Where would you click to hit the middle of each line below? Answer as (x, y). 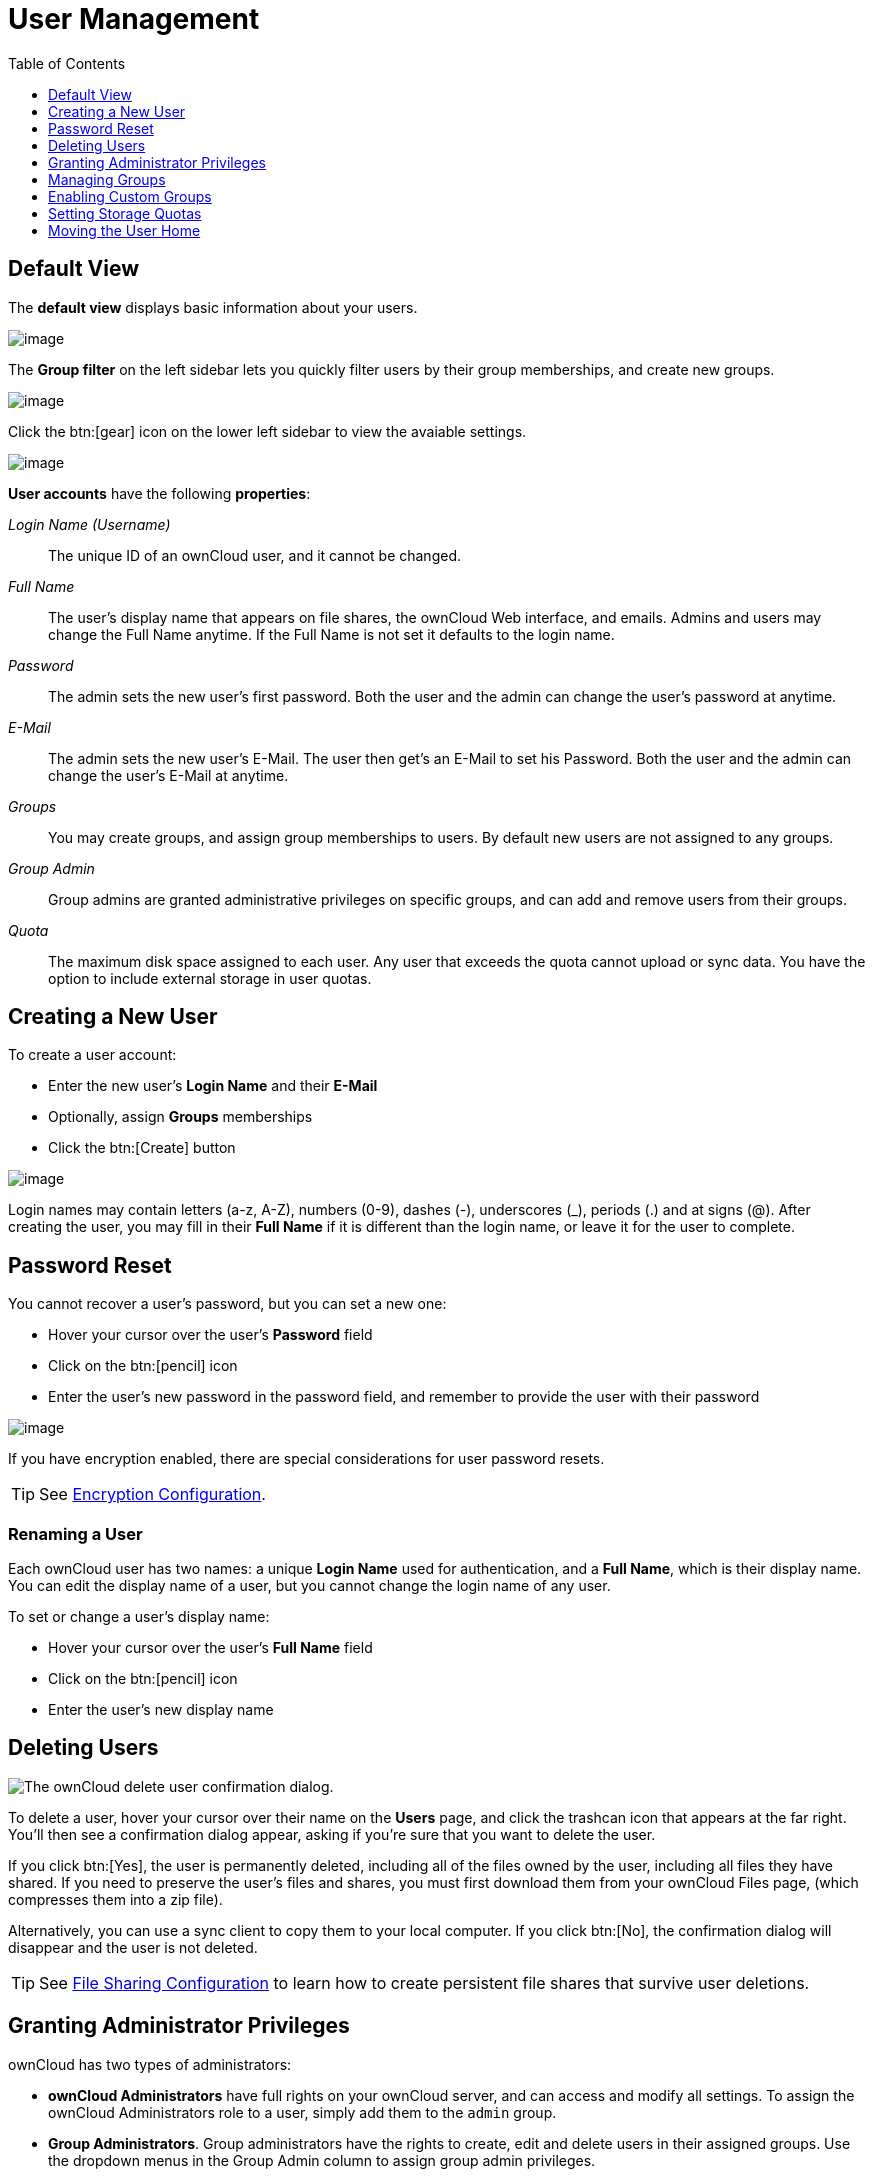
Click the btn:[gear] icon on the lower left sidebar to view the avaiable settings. (267, 431)
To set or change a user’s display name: (139, 1617)
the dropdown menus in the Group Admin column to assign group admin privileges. (322, 2160)
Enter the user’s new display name (161, 1710)
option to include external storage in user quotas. (210, 978)
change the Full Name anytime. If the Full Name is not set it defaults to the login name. (331, 634)
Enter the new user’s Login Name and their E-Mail (213, 1086)
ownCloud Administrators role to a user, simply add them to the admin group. (302, 2112)
